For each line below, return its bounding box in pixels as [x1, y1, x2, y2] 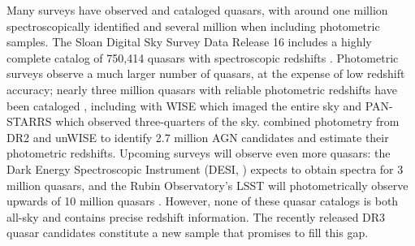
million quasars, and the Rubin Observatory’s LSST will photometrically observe [6, 176, 409, 193]
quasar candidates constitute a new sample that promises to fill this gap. [6, 224, 369, 241]
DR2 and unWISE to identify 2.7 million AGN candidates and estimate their [6, 128, 389, 145]
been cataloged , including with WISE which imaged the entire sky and [6, 97, 362, 114]
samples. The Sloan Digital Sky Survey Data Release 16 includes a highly [6, 33, 372, 50]
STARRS [6, 113, 52, 130]
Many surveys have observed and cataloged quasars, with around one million [6, 2, 388, 18]
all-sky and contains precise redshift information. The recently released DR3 [6, 208, 386, 225]
